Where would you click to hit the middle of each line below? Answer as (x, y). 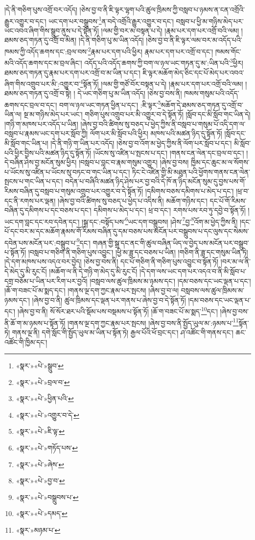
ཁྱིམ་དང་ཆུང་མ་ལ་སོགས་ (220, 162)
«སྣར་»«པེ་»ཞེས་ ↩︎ (40, 464)
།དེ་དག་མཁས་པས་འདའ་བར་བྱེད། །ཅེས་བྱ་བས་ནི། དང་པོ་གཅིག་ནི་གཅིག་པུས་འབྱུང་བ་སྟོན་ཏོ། (112, 261)
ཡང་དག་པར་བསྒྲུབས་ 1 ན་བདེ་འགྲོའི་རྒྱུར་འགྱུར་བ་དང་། (111, 20)
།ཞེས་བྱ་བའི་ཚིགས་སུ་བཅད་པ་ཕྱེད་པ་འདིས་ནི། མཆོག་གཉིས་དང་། (133, 200)
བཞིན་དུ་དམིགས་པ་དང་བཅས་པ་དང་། (48, 210)
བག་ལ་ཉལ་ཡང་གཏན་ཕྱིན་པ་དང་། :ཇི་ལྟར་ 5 (110, 104)
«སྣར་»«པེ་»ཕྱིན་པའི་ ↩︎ (45, 398)
